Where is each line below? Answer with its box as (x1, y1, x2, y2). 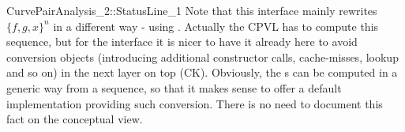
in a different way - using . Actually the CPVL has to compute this (53, 17, 379, 34)
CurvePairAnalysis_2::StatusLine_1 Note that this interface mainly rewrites (6, 2, 377, 18)
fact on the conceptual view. (6, 111, 143, 127)
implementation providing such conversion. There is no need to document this (6, 95, 383, 111)
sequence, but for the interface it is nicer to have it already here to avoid (6, 33, 358, 50)
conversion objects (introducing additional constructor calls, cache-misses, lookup (6, 48, 399, 65)
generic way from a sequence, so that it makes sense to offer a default (6, 79, 342, 96)
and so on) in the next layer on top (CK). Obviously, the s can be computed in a (6, 64, 398, 81)
